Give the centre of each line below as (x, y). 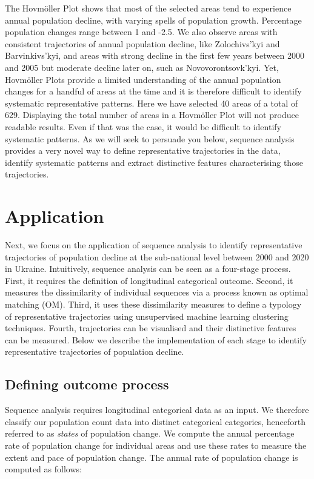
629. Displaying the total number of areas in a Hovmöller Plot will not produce (152, 115)
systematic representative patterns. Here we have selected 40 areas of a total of (152, 103)
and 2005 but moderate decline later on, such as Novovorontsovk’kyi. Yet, (142, 67)
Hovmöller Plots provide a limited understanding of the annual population (143, 79)
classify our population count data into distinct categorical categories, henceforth (155, 421)
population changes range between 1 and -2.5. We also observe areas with (141, 32)
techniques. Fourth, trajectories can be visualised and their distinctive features (151, 328)
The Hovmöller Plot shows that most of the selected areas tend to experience (148, 8)
